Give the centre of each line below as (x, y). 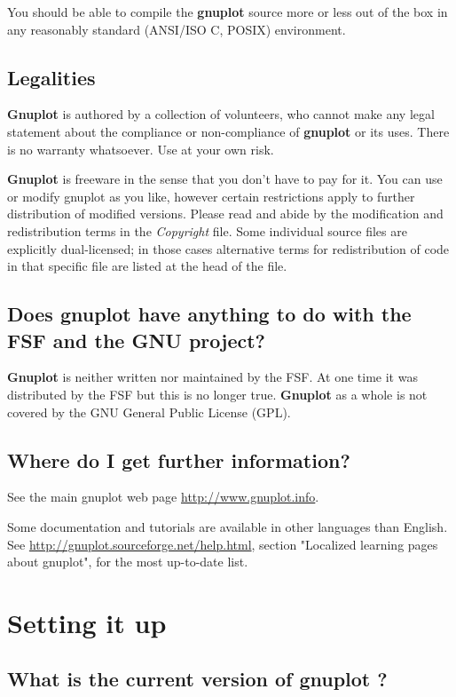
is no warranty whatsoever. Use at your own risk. (141, 149)
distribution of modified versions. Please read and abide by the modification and (225, 214)
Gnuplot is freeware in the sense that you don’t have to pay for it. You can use (225, 179)
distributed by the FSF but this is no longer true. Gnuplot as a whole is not (217, 394)
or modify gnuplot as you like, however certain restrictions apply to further (211, 196)
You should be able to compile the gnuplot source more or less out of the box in (228, 12)
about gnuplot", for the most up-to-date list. (128, 562)
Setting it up (87, 622)
